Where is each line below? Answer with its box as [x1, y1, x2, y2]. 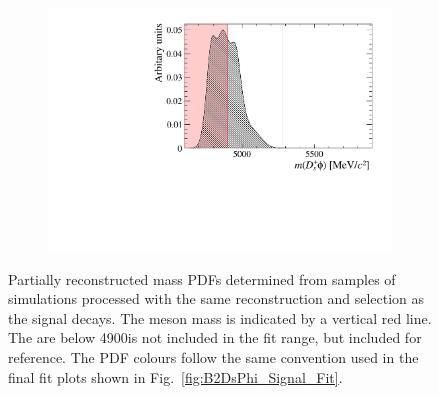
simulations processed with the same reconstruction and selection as [8, 288, 425, 309]
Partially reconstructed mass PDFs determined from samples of [8, 268, 396, 289]
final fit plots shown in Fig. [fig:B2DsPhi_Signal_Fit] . [8, 366, 343, 387]
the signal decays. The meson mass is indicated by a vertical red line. [8, 307, 432, 328]
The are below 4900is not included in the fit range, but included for [8, 327, 422, 348]
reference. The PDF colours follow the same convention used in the [8, 347, 419, 368]
